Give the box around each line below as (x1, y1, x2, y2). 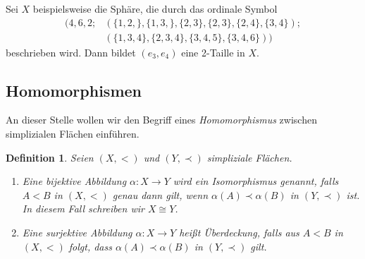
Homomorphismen (6, 79, 142, 101)
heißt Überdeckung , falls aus (179, 225, 299, 240)
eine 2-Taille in (181, 44, 245, 59)
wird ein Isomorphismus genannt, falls (173, 174, 339, 188)
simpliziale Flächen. (206, 150, 292, 164)
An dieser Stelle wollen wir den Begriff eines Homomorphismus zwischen (6, 112, 317, 127)
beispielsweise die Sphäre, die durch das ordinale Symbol (32, 1, 278, 16)
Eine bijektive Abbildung (22, 174, 127, 188)
